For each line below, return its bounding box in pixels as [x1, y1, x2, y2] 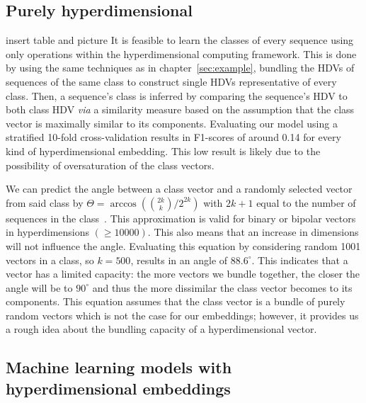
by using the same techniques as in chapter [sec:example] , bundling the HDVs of [6, 60, 355, 75]
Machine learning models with [6, 356, 232, 378]
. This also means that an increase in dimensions [147, 225, 359, 239]
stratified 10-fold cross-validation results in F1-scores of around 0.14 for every [6, 130, 341, 144]
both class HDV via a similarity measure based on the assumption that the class [6, 102, 355, 117]
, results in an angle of [130, 252, 228, 267]
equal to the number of [256, 195, 356, 210]
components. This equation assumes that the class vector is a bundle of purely [6, 294, 345, 309]
